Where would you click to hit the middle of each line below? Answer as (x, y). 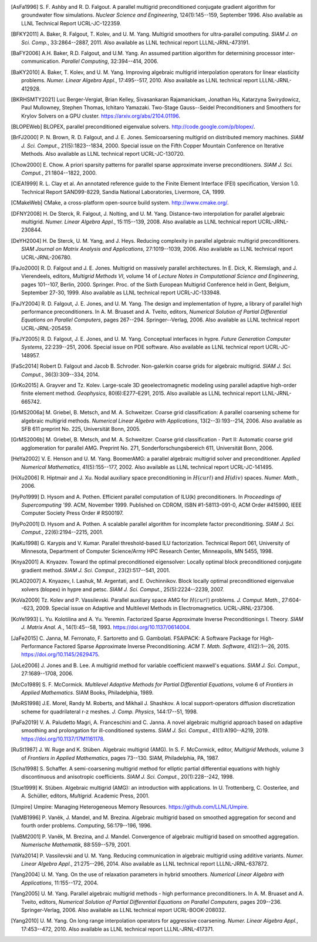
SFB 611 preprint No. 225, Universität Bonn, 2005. (81, 428)
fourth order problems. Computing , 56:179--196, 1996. (87, 826)
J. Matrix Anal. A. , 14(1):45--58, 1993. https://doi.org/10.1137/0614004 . (106, 627)
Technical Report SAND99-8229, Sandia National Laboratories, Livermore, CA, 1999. (123, 192)
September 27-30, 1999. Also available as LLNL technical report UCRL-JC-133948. (121, 293)
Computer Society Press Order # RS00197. (72, 513)
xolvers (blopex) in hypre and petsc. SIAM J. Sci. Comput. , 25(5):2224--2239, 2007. (123, 589)
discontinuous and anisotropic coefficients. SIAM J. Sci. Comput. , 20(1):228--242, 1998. (128, 777)
